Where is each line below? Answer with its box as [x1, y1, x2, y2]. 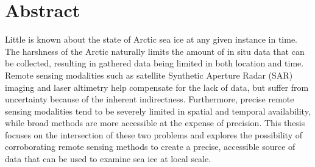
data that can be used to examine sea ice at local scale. [5, 152, 211, 165]
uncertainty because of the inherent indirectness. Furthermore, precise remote [5, 93, 294, 105]
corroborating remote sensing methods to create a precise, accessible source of [5, 140, 296, 153]
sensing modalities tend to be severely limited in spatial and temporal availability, [5, 104, 311, 117]
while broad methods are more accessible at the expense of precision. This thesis [5, 116, 305, 129]
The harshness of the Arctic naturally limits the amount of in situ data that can [5, 44, 305, 57]
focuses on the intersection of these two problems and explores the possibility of [5, 128, 302, 141]
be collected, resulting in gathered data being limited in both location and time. [5, 57, 304, 69]
